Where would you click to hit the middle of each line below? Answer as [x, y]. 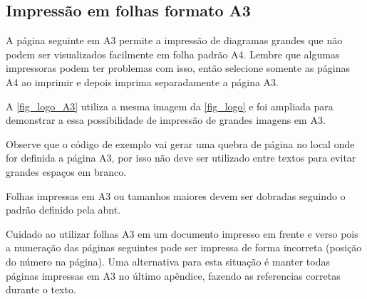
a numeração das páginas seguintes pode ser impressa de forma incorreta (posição [184, 247]
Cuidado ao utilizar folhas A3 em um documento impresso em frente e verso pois [182, 233]
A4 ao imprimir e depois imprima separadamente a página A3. [142, 82]
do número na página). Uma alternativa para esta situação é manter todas [168, 261]
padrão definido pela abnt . [63, 210]
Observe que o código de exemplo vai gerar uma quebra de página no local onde [180, 143]
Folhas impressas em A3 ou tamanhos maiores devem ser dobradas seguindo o [176, 195]
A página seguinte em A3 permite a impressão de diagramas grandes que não [174, 40]
